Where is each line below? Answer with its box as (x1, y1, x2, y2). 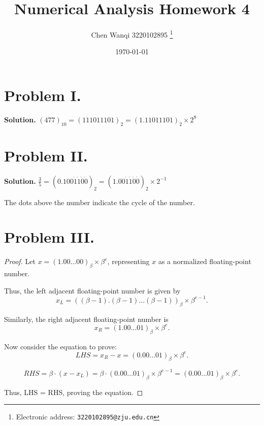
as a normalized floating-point (158, 256, 251, 267)
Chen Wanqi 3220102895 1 (91, 28, 173, 40)
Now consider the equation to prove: (4, 341, 117, 351)
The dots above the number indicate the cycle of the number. (4, 197, 195, 207)
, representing (107, 256, 150, 267)
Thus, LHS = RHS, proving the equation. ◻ (4, 386, 143, 397)
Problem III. (4, 226, 94, 247)
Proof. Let (4, 256, 36, 267)
